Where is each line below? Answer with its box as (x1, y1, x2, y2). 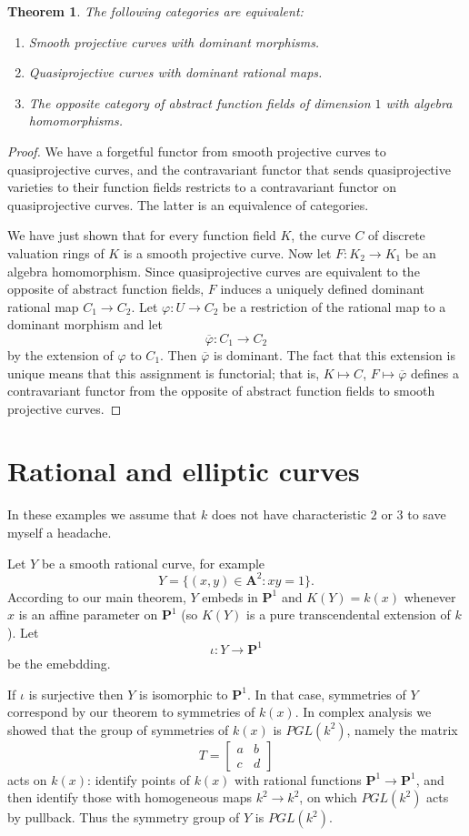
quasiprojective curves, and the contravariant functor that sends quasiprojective (7, 159, 451, 178)
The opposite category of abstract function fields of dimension (28, 93, 371, 112)
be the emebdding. (7, 653, 111, 672)
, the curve (291, 226, 351, 245)
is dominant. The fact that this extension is (213, 345, 455, 364)
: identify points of (87, 770, 190, 789)
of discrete (368, 226, 425, 245)
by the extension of (7, 345, 114, 364)
